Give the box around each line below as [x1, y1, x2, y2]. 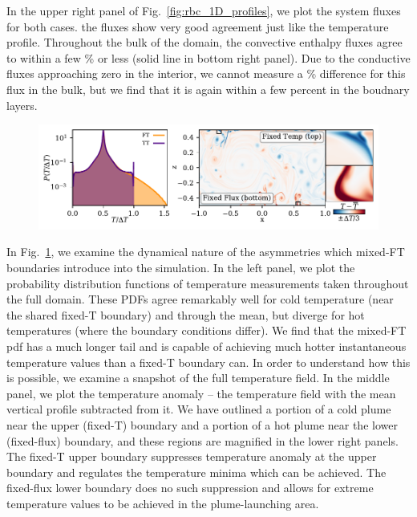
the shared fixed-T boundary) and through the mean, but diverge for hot [6, 306, 365, 323]
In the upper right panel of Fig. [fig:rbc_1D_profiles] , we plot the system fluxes [6, 2, 401, 18]
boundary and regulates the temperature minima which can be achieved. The [6, 463, 387, 480]
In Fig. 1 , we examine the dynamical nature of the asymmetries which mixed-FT [6, 243, 405, 260]
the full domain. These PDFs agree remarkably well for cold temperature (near [6, 291, 394, 307]
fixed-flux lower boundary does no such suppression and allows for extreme [6, 479, 374, 496]
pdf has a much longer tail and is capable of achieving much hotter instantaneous [6, 337, 407, 354]
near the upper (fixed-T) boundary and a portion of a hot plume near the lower [6, 416, 398, 433]
